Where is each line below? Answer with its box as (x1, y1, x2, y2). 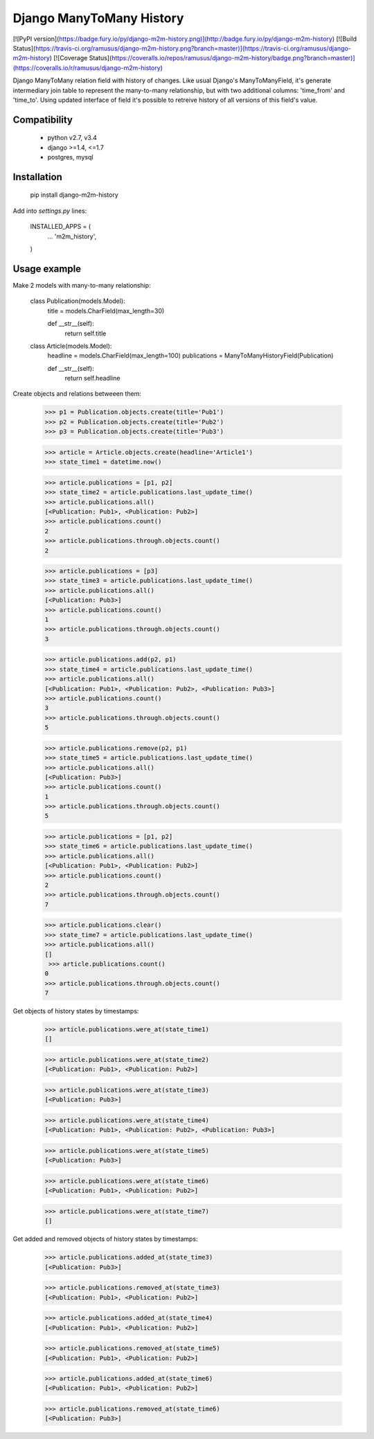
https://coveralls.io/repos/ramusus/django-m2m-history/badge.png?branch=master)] (111, 54, 356, 62)
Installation (12, 171, 62, 183)
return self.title (64, 329, 107, 338)
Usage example (12, 263, 82, 274)
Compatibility (12, 114, 73, 125)
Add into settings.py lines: (12, 207, 87, 215)
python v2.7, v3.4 (47, 134, 97, 142)
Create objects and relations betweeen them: (12, 390, 142, 398)
